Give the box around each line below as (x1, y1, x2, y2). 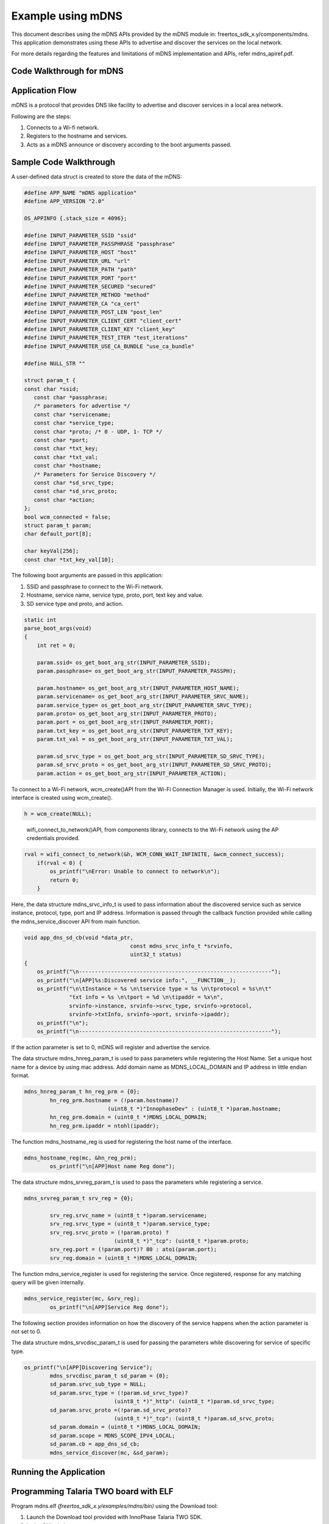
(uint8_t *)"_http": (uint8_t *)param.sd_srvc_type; (113, 1398, 275, 1405)
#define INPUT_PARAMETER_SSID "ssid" (24, 232, 137, 239)
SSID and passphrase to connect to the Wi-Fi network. (26, 583, 164, 590)
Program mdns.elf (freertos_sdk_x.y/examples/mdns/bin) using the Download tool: (11, 1503, 218, 1510)
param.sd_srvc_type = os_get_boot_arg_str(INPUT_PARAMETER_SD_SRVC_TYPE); (37, 753, 265, 760)
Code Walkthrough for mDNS (11, 66, 124, 76)
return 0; (49, 877, 79, 883)
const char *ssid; (24, 385, 79, 393)
